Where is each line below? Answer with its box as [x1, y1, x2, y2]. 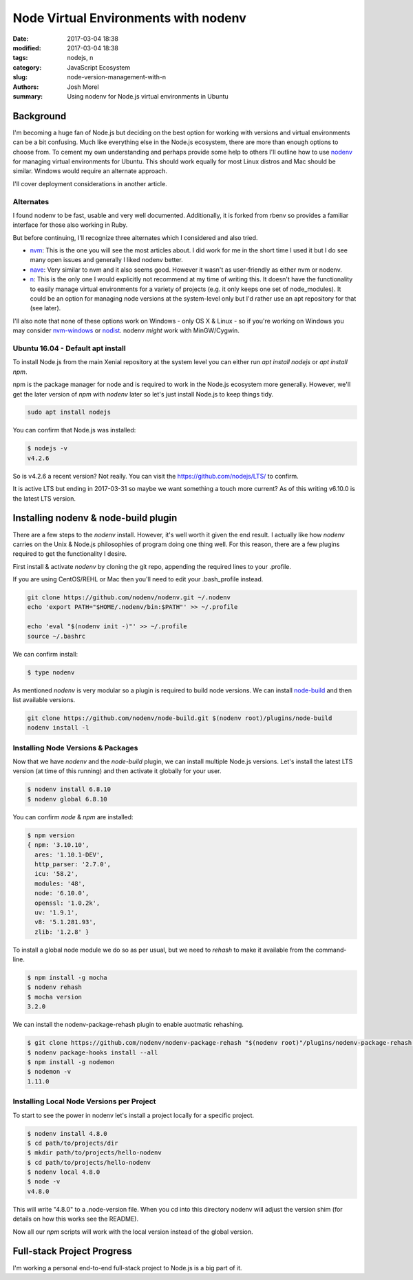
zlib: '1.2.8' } [34, 928, 89, 936]
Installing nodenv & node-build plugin [12, 512, 178, 524]
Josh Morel [67, 83, 99, 91]
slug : [12, 73, 28, 81]
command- [315, 946, 347, 954]
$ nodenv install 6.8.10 [27, 786, 112, 793]
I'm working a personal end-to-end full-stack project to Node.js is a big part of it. [12, 1263, 242, 1272]
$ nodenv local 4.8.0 [27, 1168, 100, 1176]
